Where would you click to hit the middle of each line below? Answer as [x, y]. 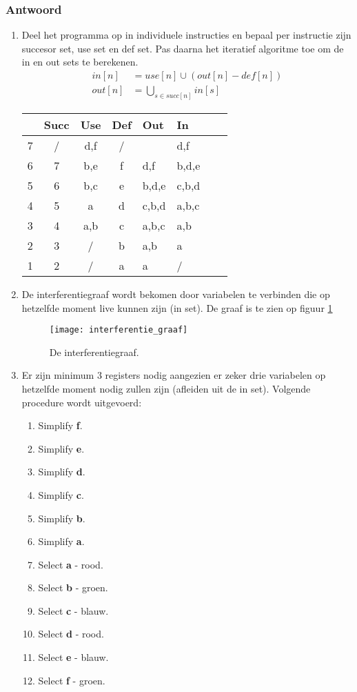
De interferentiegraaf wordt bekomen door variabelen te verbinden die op [176, 294]
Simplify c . [61, 494]
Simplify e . [61, 448]
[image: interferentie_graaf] [119, 330]
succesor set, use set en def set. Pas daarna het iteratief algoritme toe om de [183, 48]
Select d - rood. [71, 634]
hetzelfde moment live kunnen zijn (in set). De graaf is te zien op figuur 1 [177, 307]
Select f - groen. [72, 680]
